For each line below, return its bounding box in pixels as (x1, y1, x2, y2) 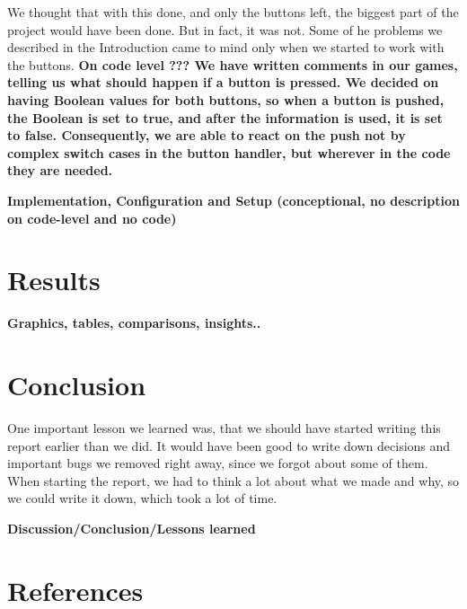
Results (7, 261, 101, 298)
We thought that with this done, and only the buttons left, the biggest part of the (7, 3, 459, 21)
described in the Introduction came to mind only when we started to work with (7, 38, 445, 57)
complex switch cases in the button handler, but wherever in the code (7, 143, 451, 162)
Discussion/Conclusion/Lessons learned (7, 518, 256, 537)
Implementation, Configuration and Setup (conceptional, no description (7, 190, 460, 209)
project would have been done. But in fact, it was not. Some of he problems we (7, 20, 443, 39)
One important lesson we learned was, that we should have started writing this (7, 418, 441, 437)
